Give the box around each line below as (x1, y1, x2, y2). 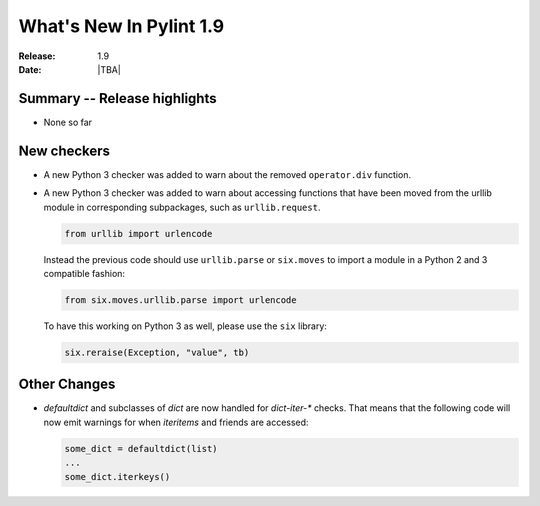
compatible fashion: (43, 267, 125, 279)
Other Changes (18, 376, 116, 393)
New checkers (18, 142, 110, 159)
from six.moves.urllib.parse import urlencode (64, 294, 297, 305)
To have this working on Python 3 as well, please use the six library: (43, 320, 327, 332)
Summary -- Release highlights (18, 90, 217, 107)
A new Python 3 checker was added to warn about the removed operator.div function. (43, 168, 412, 180)
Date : (18, 63, 42, 75)
